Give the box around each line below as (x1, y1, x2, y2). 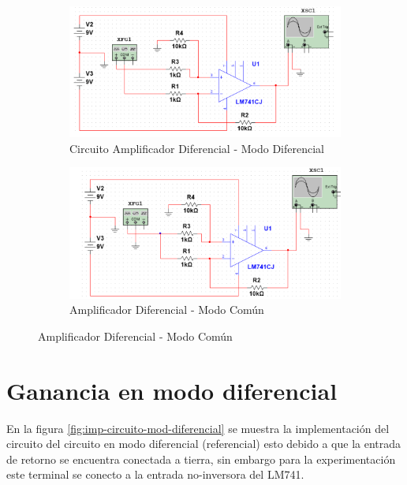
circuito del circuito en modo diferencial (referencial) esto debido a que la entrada (6, 435, 401, 452)
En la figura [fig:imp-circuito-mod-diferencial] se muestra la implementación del (6, 420, 390, 436)
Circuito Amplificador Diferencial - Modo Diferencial (69, 140, 324, 156)
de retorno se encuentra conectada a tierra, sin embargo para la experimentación (6, 450, 396, 467)
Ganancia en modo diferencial (6, 374, 338, 406)
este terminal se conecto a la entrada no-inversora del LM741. (6, 466, 304, 483)
